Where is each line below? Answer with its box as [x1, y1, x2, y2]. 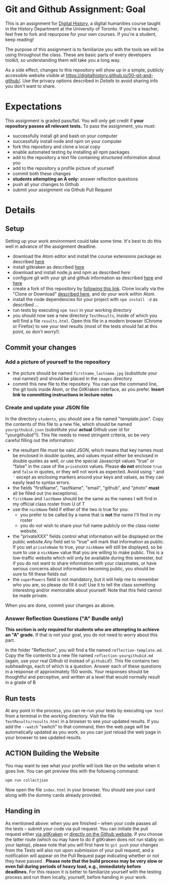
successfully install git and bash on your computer [12, 133, 118, 139]
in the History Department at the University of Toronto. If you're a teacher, [5, 25, 159, 31]
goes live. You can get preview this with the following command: [5, 768, 139, 774]
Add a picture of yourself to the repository [5, 358, 110, 365]
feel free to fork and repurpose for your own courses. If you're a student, [5, 31, 157, 37]
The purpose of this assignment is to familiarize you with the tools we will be [5, 46, 164, 52]
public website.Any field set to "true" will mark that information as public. [12, 538, 164, 544]
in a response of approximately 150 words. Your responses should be [5, 669, 149, 675]
